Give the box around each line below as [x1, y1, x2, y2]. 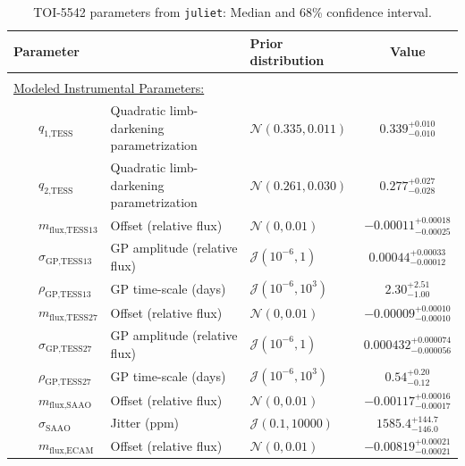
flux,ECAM [49, 445, 94, 455]
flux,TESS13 [49, 225, 97, 235]
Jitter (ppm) [110, 413, 180, 432]
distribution [249, 51, 325, 70]
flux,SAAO [49, 401, 92, 411]
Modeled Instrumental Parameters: [13, 79, 205, 97]
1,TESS [44, 129, 73, 138]
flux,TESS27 [49, 312, 97, 322]
